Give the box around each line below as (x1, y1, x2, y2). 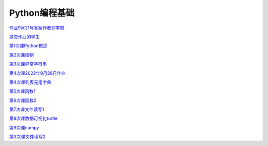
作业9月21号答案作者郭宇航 (9, 25, 65, 31)
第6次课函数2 (9, 97, 37, 103)
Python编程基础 (9, 7, 74, 18)
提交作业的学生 (9, 34, 40, 40)
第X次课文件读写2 (9, 134, 46, 140)
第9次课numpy (9, 124, 39, 131)
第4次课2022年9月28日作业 (9, 70, 66, 76)
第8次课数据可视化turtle (9, 115, 58, 121)
